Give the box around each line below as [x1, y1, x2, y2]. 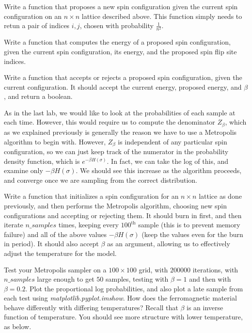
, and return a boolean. [4, 91, 73, 101]
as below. [4, 321, 31, 332]
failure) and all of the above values [4, 229, 107, 239]
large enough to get [37, 274, 94, 284]
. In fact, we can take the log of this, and [107, 156, 229, 166]
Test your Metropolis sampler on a [4, 264, 107, 274]
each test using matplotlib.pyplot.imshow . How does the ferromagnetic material [4, 293, 237, 303]
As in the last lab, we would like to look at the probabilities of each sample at [4, 107, 236, 117]
